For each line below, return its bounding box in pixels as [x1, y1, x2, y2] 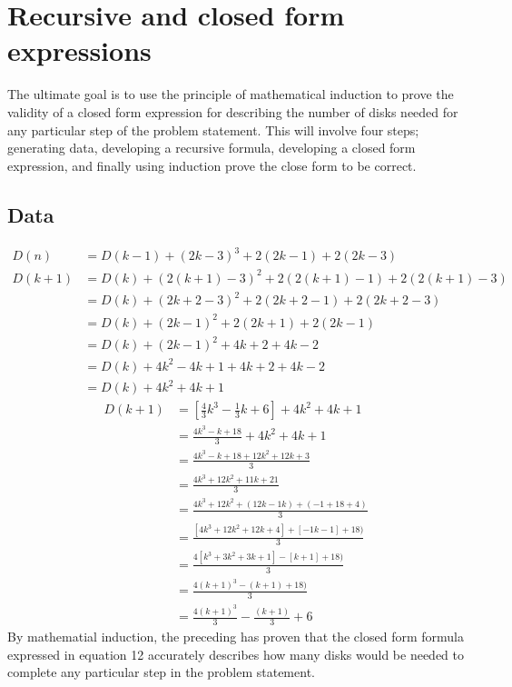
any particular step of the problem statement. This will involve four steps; [7, 120, 419, 139]
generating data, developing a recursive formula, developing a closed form [7, 138, 416, 157]
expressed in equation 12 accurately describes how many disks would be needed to [7, 644, 464, 663]
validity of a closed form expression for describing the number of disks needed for [7, 102, 458, 121]
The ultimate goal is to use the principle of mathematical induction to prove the [7, 85, 454, 104]
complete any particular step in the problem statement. [7, 662, 315, 682]
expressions [7, 32, 152, 69]
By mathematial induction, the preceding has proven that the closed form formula [7, 627, 464, 646]
